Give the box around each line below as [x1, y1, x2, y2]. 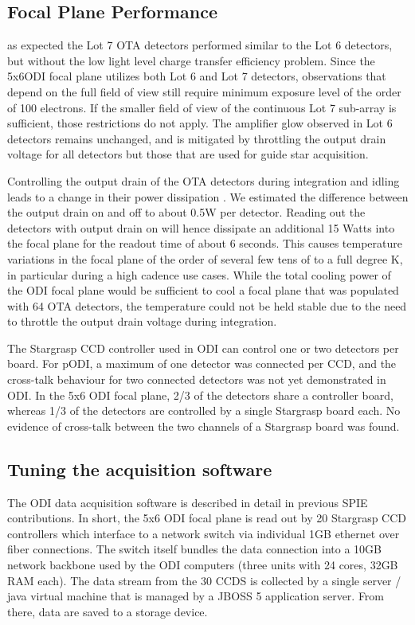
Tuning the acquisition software [7, 456, 272, 481]
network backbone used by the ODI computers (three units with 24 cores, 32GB [7, 557, 398, 573]
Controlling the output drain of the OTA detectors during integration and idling [7, 172, 400, 189]
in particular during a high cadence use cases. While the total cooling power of [7, 266, 391, 283]
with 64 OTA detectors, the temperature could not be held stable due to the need [7, 297, 407, 314]
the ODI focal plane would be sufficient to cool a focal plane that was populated [7, 282, 399, 299]
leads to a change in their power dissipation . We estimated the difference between [7, 188, 409, 205]
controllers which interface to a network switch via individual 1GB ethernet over [7, 525, 400, 541]
